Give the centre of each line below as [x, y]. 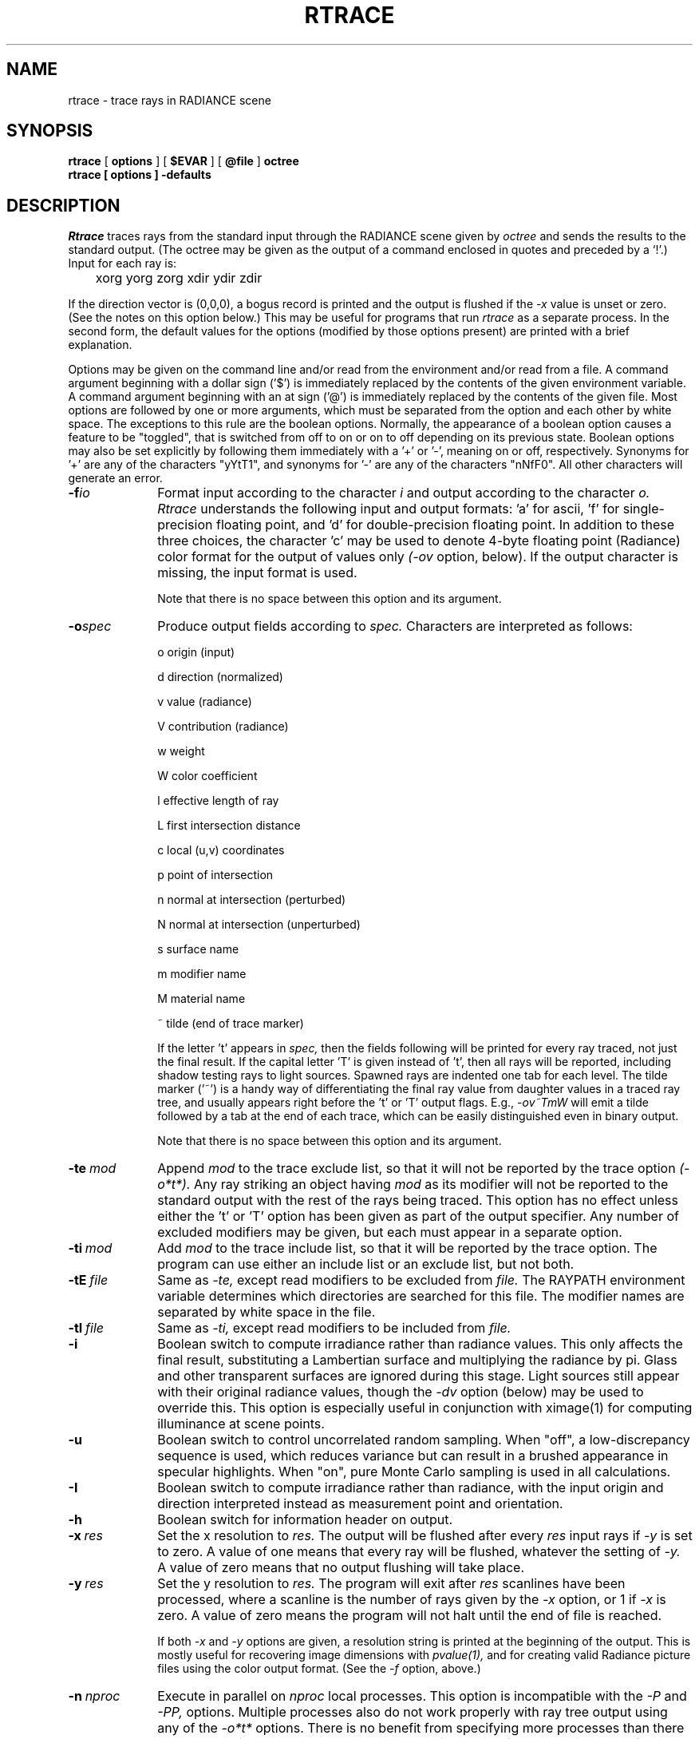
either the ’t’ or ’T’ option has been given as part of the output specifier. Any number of [418, 1216]
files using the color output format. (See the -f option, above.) [319, 1669]
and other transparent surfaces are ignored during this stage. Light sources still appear [419, 1376]
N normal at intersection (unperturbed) [259, 925]
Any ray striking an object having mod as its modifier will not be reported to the [431, 1184]
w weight [181, 751]
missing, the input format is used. [257, 573]
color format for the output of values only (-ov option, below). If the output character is [418, 557]
